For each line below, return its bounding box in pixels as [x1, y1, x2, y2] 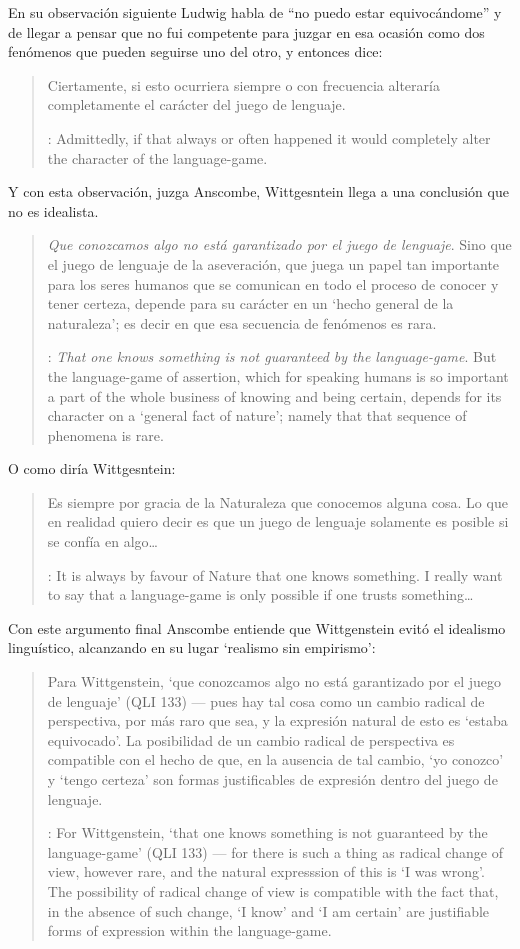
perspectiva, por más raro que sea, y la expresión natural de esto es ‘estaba [47, 710, 508, 731]
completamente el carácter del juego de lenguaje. [47, 94, 346, 115]
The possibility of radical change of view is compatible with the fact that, [47, 880, 499, 901]
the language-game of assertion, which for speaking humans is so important [47, 365, 509, 386]
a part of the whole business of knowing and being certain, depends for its [47, 385, 502, 406]
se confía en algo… [47, 531, 158, 552]
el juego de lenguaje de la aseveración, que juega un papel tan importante [47, 253, 500, 274]
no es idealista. [8, 200, 99, 221]
